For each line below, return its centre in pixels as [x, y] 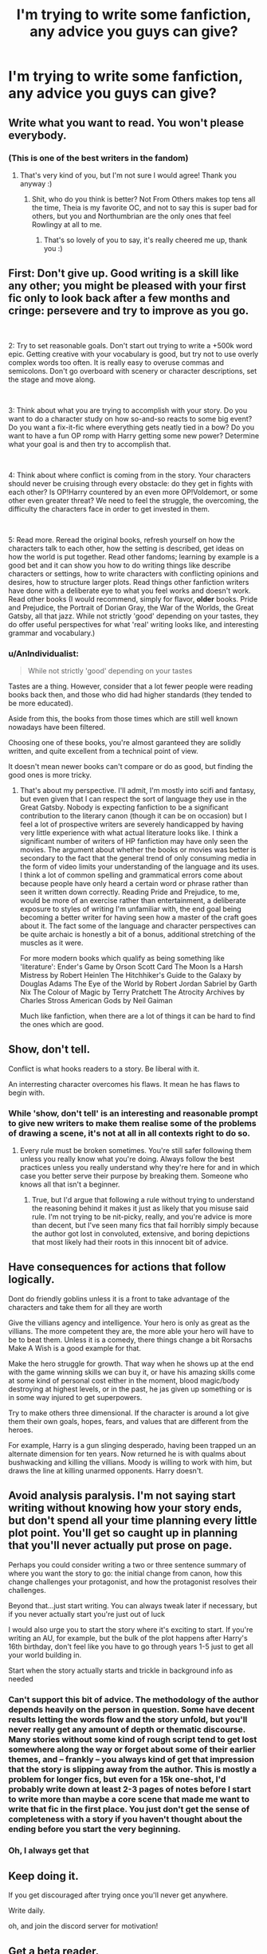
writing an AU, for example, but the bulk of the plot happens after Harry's [128, 1638]
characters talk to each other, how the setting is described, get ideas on [126, 548]
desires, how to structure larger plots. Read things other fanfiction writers [129, 582]
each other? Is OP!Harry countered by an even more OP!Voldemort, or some [133, 492]
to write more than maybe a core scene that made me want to [129, 1799]
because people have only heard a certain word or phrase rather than [134, 883]
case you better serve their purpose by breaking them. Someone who [134, 1176]
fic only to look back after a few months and [119, 298]
